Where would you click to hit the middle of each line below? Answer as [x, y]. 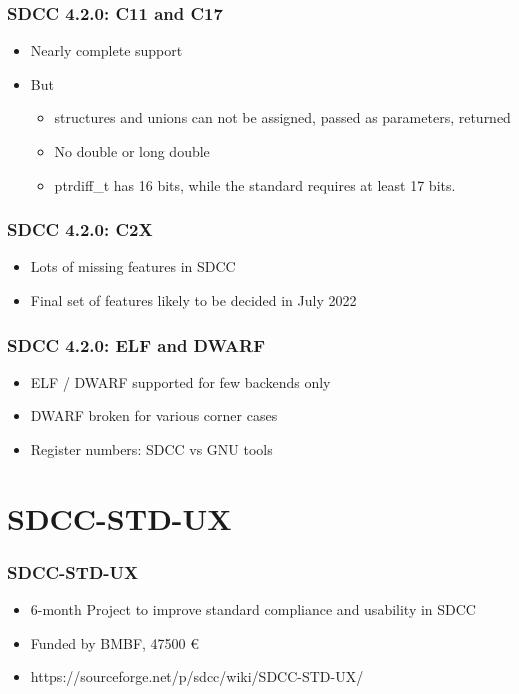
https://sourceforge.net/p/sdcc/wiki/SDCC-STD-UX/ [197, 676]
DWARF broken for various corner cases [154, 415]
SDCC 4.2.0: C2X [80, 229]
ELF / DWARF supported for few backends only [180, 381]
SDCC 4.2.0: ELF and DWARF [136, 344]
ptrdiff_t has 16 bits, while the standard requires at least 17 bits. [255, 184]
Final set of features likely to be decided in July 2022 [193, 300]
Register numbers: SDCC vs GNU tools [151, 449]
